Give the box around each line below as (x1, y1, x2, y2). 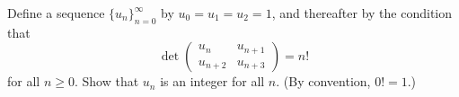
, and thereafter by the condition (271, 4, 453, 22)
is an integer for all (160, 72, 265, 91)
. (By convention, (276, 72, 371, 91)
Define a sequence (7, 4, 105, 22)
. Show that (74, 72, 139, 91)
